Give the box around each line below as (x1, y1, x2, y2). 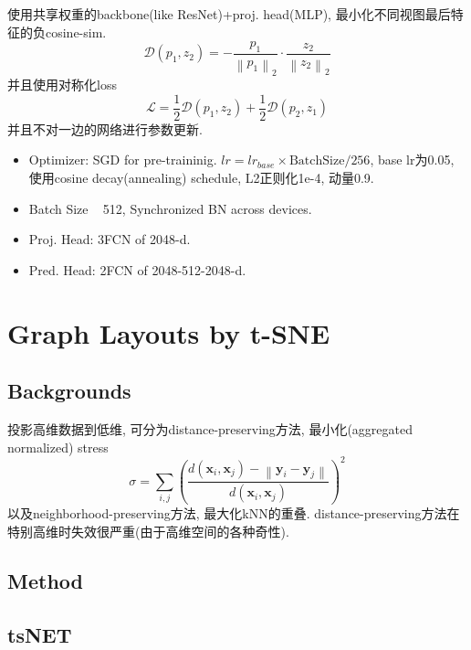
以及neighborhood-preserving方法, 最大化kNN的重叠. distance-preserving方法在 (7, 504, 460, 523)
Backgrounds (7, 377, 131, 405)
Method (7, 566, 83, 594)
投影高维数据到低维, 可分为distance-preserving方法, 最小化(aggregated (7, 419, 413, 438)
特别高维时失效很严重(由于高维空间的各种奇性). (7, 521, 289, 540)
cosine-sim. (45, 22, 107, 41)
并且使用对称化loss (7, 75, 117, 94)
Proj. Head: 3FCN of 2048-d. (28, 229, 191, 249)
